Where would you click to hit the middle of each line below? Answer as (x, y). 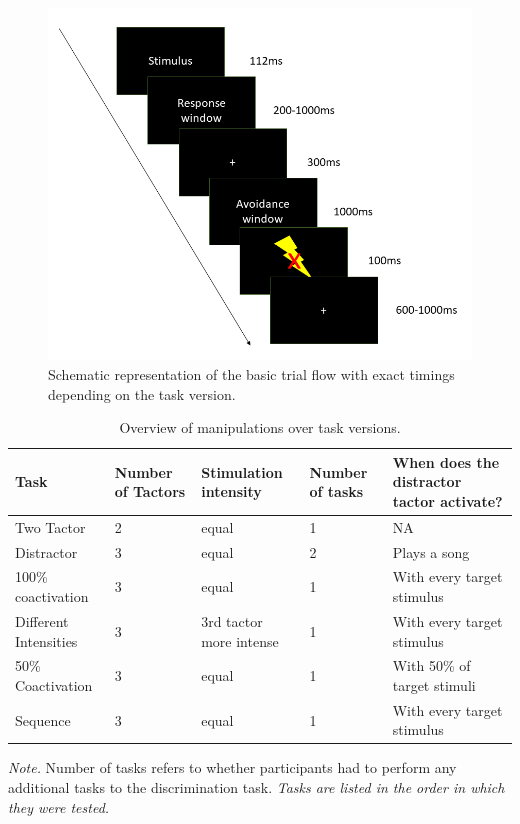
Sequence (43, 719)
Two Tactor (50, 526)
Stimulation (242, 471)
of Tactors (150, 491)
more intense (240, 640)
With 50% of (431, 665)
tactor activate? (447, 500)
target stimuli (434, 684)
